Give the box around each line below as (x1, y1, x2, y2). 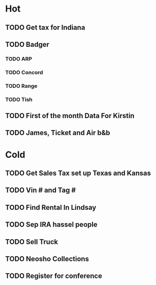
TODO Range (5, 82, 38, 89)
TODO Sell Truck (5, 238, 58, 246)
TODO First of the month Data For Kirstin (5, 111, 135, 120)
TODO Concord (5, 69, 43, 76)
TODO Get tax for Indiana (5, 23, 86, 32)
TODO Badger (5, 40, 49, 48)
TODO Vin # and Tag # (5, 186, 76, 195)
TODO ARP (5, 55, 32, 62)
